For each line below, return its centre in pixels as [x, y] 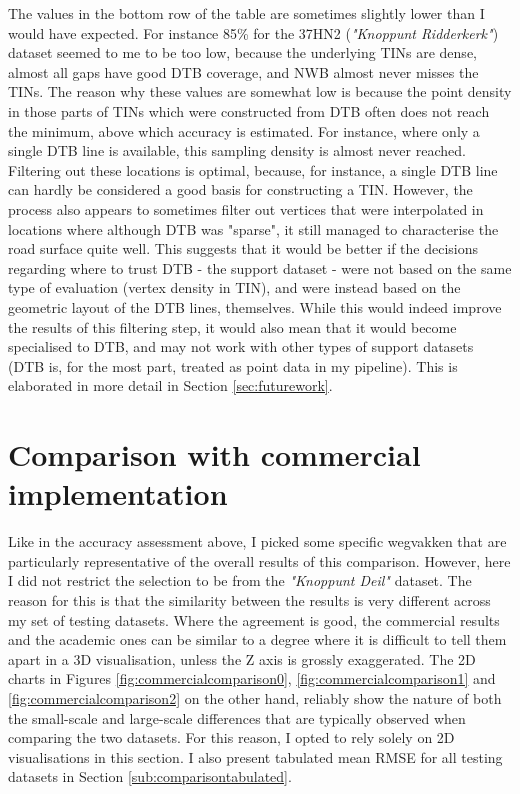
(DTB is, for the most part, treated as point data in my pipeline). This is [233, 365]
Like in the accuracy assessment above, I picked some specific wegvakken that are [257, 541]
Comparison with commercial [214, 454]
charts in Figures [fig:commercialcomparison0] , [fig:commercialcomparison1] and [252, 678]
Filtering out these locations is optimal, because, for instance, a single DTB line [253, 169]
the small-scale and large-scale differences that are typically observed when [237, 717]
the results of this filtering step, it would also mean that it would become [232, 326]
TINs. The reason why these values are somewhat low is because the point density [260, 91]
